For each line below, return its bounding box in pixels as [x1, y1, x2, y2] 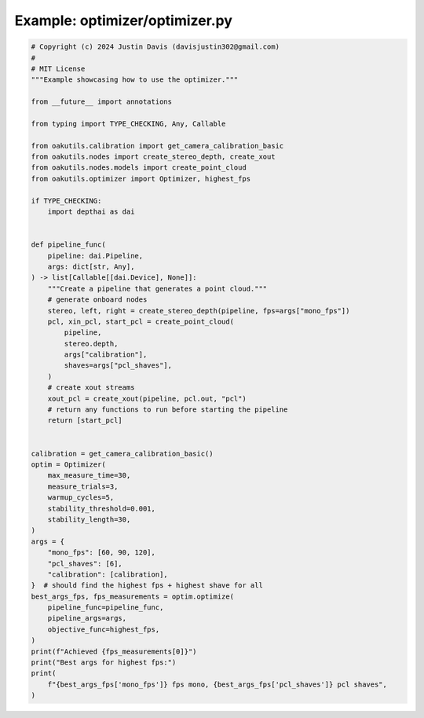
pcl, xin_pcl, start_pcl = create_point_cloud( [47, 317, 235, 326]
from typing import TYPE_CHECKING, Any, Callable [31, 119, 226, 128]
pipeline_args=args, [47, 614, 127, 623]
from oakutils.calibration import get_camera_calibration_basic [31, 141, 284, 150]
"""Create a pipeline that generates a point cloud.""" [47, 284, 268, 293]
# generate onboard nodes [47, 295, 148, 304]
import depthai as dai [47, 207, 135, 216]
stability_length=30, [47, 515, 131, 524]
